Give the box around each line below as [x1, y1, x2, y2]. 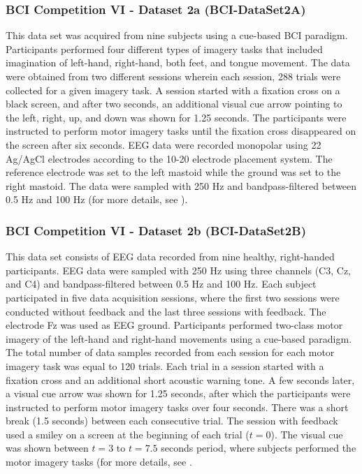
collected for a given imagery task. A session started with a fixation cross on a [6, 82, 340, 97]
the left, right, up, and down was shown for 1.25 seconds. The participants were [6, 110, 347, 124]
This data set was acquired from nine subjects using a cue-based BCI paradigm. [6, 28, 348, 43]
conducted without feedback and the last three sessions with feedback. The [6, 304, 326, 318]
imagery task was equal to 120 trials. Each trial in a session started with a [6, 358, 324, 373]
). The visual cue [270, 427, 343, 441]
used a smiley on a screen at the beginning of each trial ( [6, 427, 249, 441]
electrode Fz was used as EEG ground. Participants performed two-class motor [6, 318, 343, 332]
